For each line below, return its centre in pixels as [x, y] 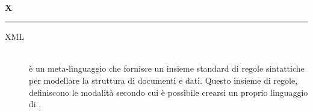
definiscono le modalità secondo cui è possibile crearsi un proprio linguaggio [169, 92]
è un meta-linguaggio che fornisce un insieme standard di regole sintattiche [167, 68]
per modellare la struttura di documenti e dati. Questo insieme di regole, [163, 80]
